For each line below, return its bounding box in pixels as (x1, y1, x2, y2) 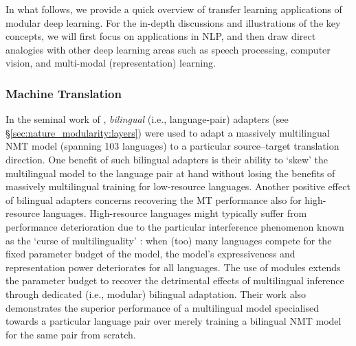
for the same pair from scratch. (5, 327, 136, 341)
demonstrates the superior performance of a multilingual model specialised (5, 300, 319, 314)
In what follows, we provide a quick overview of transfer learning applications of (5, 2, 342, 16)
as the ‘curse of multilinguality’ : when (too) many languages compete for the (5, 233, 332, 247)
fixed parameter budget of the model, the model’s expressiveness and (5, 246, 296, 261)
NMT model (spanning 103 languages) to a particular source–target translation (5, 139, 340, 153)
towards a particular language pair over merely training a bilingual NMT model (5, 314, 342, 328)
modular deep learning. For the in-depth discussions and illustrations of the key (5, 15, 341, 30)
